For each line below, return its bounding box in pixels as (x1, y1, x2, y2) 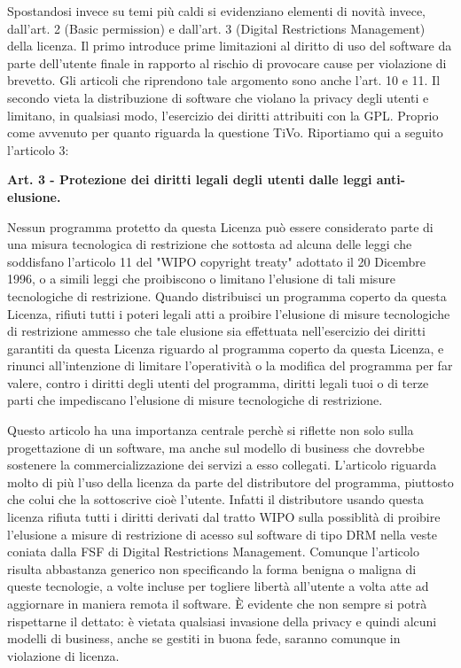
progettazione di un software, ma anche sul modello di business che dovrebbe (7, 438, 425, 456)
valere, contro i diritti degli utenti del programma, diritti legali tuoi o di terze (7, 373, 429, 392)
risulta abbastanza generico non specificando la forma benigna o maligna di (7, 559, 417, 578)
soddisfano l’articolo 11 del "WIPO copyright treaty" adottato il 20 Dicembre (7, 252, 426, 270)
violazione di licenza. (7, 646, 120, 664)
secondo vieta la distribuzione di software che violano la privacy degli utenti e (7, 88, 429, 106)
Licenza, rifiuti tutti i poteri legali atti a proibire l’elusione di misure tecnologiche (7, 304, 450, 322)
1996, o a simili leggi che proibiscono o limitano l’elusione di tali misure (7, 269, 395, 288)
